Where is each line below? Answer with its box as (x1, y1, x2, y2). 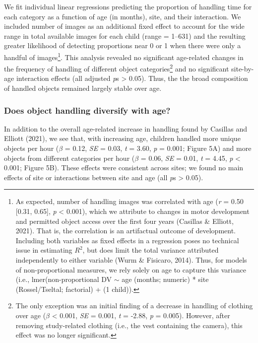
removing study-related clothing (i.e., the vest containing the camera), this (15, 320, 243, 330)
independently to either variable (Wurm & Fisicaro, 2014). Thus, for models (15, 255, 247, 265)
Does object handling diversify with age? (4, 104, 171, 116)
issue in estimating (15, 245, 72, 255)
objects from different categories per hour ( (4, 152, 135, 163)
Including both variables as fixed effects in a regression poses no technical (15, 235, 239, 245)
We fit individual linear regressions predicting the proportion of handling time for (4, 1, 252, 11)
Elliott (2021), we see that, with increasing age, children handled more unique (4, 133, 241, 143)
